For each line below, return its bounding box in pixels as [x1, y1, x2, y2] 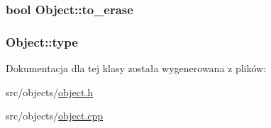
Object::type [6, 33, 78, 50]
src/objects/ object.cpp [6, 108, 104, 123]
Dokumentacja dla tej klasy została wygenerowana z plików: [6, 61, 267, 76]
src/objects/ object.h [6, 84, 94, 99]
